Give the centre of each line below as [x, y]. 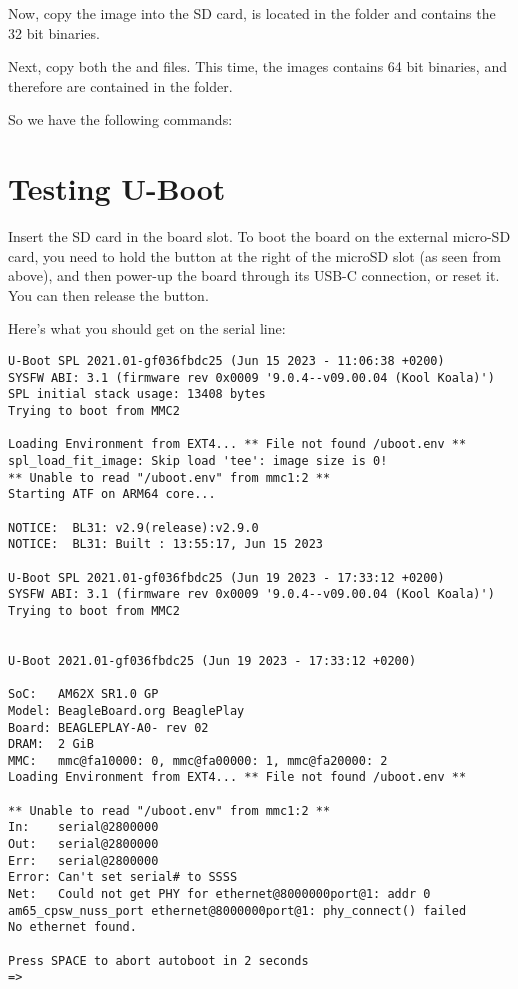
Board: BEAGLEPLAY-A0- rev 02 [108, 727]
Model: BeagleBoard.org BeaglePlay [126, 710]
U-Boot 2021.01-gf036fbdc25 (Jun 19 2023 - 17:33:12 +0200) [212, 660]
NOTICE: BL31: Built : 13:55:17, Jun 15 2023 [165, 544]
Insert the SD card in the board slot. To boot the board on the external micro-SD [259, 236]
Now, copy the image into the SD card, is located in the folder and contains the [252, 13]
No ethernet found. [72, 927]
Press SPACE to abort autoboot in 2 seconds [158, 960]
